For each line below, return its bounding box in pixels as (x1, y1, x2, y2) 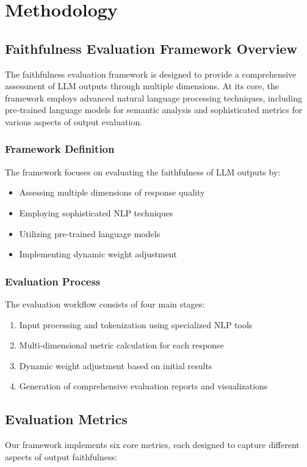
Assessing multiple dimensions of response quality (19, 186, 205, 199)
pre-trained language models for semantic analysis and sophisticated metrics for (5, 103, 303, 116)
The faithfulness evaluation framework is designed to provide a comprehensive (5, 67, 297, 80)
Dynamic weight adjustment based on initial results (19, 359, 212, 372)
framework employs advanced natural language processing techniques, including (5, 91, 302, 104)
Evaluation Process (5, 273, 101, 289)
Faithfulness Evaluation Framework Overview (5, 39, 297, 57)
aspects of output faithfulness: (5, 450, 117, 463)
